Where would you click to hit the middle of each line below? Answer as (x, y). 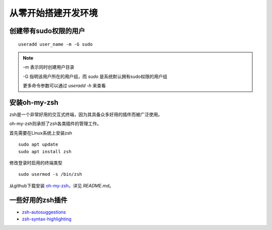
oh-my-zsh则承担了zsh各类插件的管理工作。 (55, 124)
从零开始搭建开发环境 (54, 13)
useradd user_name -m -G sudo (56, 44)
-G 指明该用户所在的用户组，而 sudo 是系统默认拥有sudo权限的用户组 (95, 76)
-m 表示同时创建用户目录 (49, 67)
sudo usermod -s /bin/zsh (50, 174)
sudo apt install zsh (45, 151)
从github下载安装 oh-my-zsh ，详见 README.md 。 (62, 185)
